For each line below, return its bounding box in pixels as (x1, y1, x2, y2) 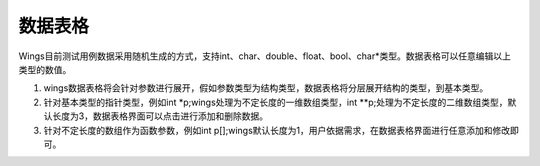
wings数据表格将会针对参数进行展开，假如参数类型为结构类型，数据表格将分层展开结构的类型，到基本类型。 (43, 82, 489, 94)
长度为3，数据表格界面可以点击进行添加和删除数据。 (51, 110, 269, 122)
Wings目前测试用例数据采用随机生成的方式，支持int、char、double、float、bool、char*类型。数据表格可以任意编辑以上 (18, 50, 512, 62)
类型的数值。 (18, 63, 72, 75)
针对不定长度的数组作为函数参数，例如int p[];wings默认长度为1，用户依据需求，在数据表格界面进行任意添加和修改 (43, 124, 510, 136)
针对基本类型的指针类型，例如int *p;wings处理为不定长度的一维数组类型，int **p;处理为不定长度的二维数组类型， (43, 96, 509, 108)
